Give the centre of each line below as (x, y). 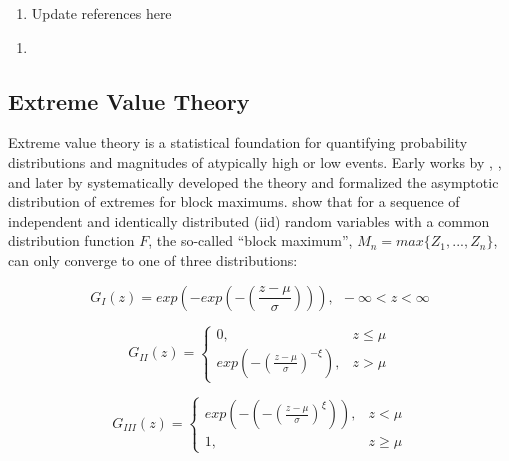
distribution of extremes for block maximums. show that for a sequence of (234, 201)
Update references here (101, 13)
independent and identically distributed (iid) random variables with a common (249, 220)
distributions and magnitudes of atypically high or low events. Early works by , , (255, 161)
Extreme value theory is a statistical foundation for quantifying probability (238, 142)
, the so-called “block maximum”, (250, 240)
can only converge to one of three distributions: (153, 259)
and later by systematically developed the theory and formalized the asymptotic (253, 181)
